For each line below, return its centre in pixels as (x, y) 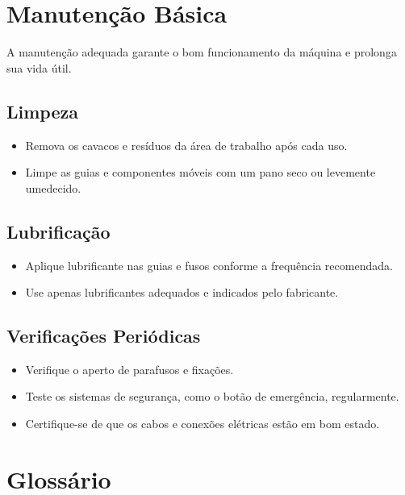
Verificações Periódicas (104, 336)
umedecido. (53, 187)
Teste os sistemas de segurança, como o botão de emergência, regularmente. (212, 396)
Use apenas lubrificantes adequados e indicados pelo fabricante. (182, 292)
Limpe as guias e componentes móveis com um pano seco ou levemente (200, 172)
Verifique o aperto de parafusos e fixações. (129, 369)
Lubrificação (58, 231)
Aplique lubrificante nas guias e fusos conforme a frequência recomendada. (209, 265)
